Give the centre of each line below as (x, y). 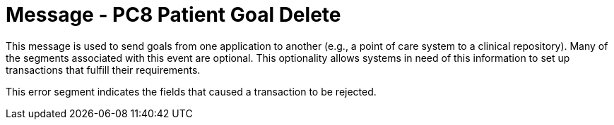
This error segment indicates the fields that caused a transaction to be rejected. (191, 91)
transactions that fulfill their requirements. (103, 70)
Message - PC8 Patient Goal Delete (173, 15)
